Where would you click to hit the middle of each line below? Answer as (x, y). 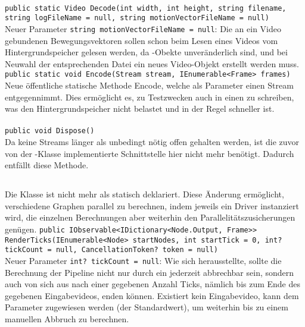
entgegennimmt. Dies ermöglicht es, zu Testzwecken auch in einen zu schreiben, (150, 97)
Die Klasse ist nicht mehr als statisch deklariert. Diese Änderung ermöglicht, (144, 194)
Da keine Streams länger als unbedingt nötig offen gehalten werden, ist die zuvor (152, 142)
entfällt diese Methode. (47, 165)
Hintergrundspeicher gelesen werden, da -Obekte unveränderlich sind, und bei (146, 52)
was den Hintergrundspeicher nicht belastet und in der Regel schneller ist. (140, 109)
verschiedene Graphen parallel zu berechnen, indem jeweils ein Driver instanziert (152, 205)
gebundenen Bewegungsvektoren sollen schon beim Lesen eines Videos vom (141, 40)
